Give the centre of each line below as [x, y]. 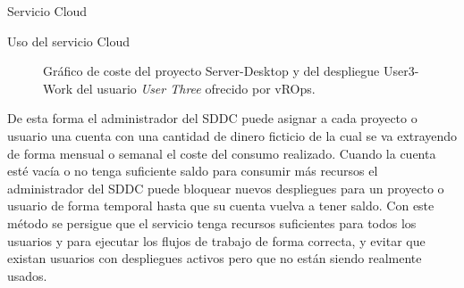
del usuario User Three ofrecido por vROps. [196, 88]
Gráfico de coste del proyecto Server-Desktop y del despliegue [211, 71]
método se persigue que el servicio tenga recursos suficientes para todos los [212, 222]
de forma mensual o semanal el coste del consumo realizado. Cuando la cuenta [222, 153]
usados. [27, 275]
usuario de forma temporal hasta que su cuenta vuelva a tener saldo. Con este [221, 206]
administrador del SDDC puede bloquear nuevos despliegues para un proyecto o [226, 188]
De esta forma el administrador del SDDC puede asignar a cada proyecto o [212, 118]
